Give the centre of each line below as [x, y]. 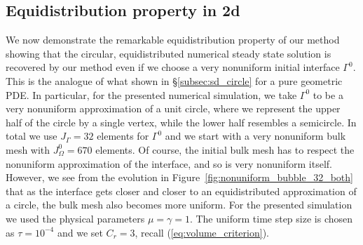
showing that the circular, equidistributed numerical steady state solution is [169, 53]
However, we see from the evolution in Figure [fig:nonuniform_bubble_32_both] [179, 177]
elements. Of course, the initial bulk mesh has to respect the [225, 149]
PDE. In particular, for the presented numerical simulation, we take [151, 94]
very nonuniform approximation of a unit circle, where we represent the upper [173, 108]
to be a [328, 94]
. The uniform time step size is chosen [271, 218]
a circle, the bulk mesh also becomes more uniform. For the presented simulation [179, 205]
